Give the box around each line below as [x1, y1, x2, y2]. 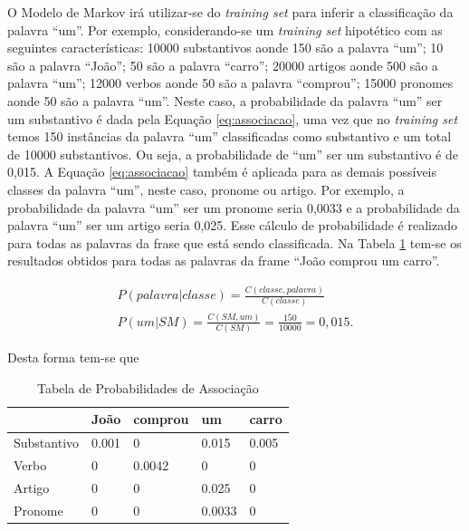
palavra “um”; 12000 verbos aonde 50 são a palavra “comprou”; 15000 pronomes [7, 73, 454, 92]
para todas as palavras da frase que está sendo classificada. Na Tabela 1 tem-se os [7, 233, 462, 252]
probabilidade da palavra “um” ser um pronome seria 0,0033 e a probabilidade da [7, 198, 460, 217]
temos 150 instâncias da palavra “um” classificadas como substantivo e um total [7, 127, 452, 146]
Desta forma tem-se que [7, 348, 139, 367]
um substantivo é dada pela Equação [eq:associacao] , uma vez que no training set [7, 109, 458, 128]
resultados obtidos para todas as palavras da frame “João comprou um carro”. [7, 251, 440, 270]
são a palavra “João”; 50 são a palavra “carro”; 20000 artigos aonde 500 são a [7, 55, 438, 74]
